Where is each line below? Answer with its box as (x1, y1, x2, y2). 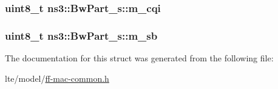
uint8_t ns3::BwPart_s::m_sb (5, 28, 158, 43)
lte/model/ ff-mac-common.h (5, 72, 109, 84)
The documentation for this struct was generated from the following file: (5, 52, 274, 64)
